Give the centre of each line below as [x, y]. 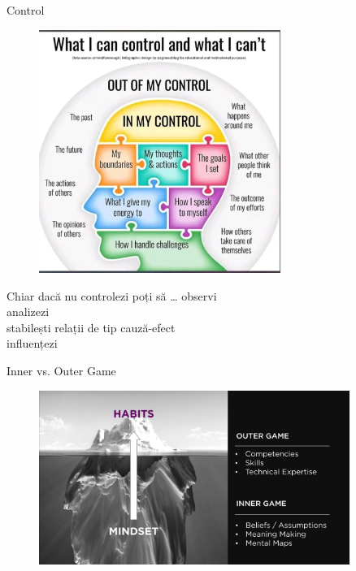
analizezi [28, 311]
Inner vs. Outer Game [61, 370]
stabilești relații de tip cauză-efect [91, 327]
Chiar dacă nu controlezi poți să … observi [112, 295]
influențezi [32, 343]
